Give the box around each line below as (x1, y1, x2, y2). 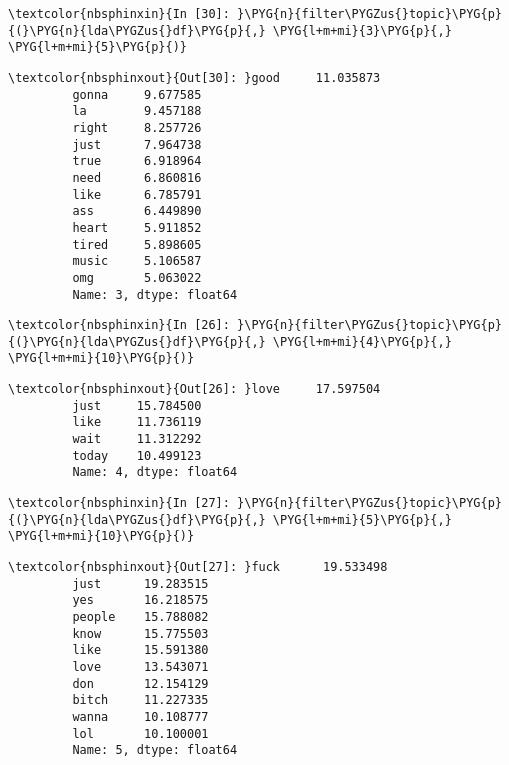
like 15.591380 (72, 643, 209, 658)
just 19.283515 (72, 576, 209, 591)
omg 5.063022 (72, 270, 202, 285)
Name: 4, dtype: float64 (72, 465, 238, 480)
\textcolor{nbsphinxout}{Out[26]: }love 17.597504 (8, 382, 381, 397)
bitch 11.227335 (72, 693, 209, 708)
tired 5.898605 (72, 237, 202, 252)
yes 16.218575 (72, 593, 209, 608)
